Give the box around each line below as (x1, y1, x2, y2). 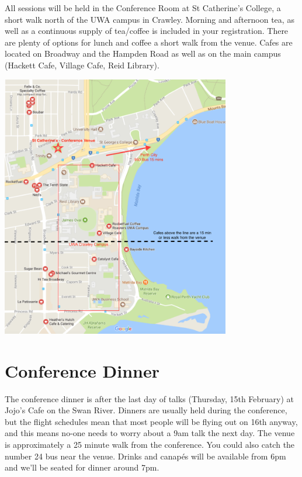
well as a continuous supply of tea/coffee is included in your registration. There (5, 25, 289, 37)
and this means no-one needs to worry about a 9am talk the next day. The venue (5, 427, 295, 439)
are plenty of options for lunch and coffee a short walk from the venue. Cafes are (5, 36, 293, 48)
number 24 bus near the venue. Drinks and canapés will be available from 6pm (5, 450, 286, 462)
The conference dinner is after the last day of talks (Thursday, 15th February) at (5, 392, 294, 405)
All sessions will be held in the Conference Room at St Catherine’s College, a (5, 2, 281, 13)
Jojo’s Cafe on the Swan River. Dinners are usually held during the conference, (5, 404, 287, 416)
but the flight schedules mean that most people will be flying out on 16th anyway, (5, 415, 298, 427)
